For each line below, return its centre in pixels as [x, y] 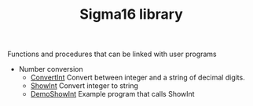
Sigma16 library [131, 14]
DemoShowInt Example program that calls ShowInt [112, 94]
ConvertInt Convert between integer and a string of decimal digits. [137, 78]
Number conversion [51, 69]
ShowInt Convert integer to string [84, 86]
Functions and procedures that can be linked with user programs [112, 54]
